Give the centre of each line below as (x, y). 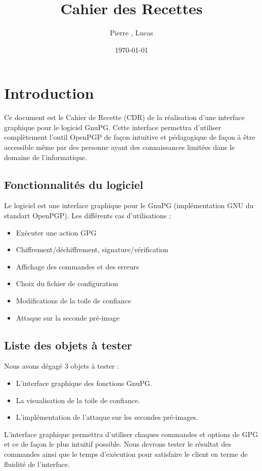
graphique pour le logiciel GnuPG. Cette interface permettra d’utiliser (113, 127)
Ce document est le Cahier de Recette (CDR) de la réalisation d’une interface (124, 117)
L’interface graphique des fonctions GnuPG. (84, 383)
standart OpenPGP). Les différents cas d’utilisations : (88, 215)
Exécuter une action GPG (56, 232)
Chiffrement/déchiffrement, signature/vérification (92, 249)
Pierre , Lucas (132, 33)
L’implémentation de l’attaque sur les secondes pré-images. (107, 417)
